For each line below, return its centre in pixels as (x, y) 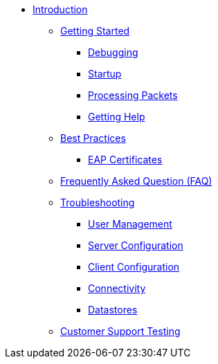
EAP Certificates (125, 160)
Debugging (113, 52)
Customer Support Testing (120, 331)
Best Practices (93, 138)
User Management (130, 224)
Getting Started (95, 31)
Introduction (60, 9)
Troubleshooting (98, 202)
